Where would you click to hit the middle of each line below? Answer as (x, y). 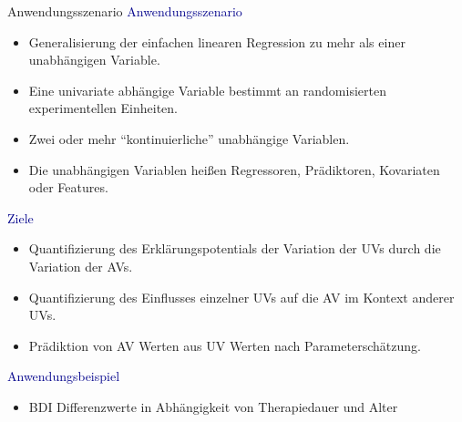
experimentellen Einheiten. (103, 108)
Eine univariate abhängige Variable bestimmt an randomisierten (207, 90)
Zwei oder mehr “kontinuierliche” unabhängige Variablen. (189, 138)
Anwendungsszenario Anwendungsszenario (125, 11)
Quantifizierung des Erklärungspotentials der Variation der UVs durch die (235, 248)
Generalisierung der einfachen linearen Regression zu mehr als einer (217, 41)
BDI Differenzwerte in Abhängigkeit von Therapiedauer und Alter (213, 406)
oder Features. (68, 187)
